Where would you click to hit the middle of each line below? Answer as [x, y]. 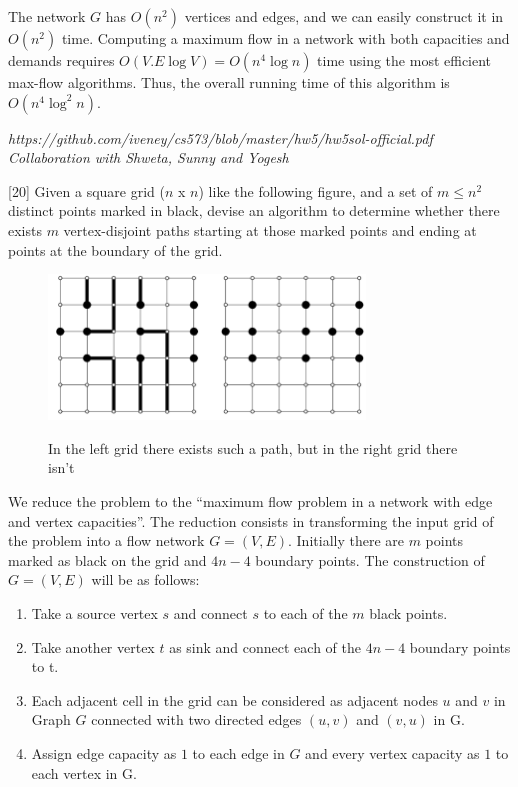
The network [47, 16]
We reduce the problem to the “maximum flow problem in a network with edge [250, 501]
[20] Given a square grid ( [86, 190]
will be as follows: [145, 579]
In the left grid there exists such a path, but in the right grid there [253, 447]
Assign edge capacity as [104, 752]
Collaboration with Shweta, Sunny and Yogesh [148, 157]
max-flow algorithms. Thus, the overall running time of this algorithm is [229, 82]
